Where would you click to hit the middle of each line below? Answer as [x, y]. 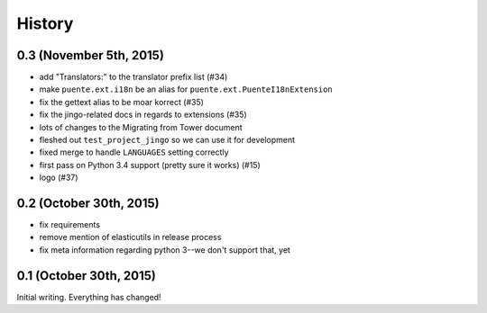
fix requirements [70, 225]
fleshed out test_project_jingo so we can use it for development [167, 140]
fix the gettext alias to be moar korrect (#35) [122, 102]
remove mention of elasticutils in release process [130, 237]
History [45, 23]
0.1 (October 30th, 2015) [87, 276]
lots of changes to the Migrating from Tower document [141, 127]
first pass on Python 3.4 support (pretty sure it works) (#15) [150, 165]
